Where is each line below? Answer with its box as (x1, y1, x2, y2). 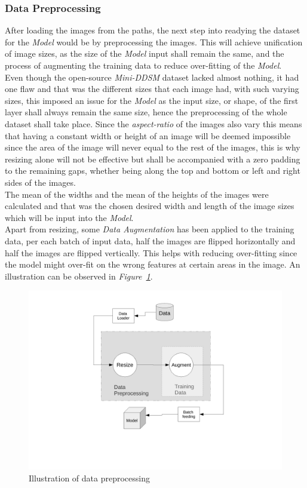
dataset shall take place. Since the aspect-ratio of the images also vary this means (5, 117, 302, 130)
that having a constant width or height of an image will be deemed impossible (5, 129, 291, 142)
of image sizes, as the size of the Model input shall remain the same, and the (5, 47, 284, 60)
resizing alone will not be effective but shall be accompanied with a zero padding (5, 152, 300, 165)
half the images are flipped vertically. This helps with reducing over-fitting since (5, 246, 297, 259)
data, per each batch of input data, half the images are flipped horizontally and (5, 234, 296, 247)
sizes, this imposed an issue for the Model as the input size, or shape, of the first (5, 94, 299, 106)
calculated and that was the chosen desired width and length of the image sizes (5, 200, 294, 212)
